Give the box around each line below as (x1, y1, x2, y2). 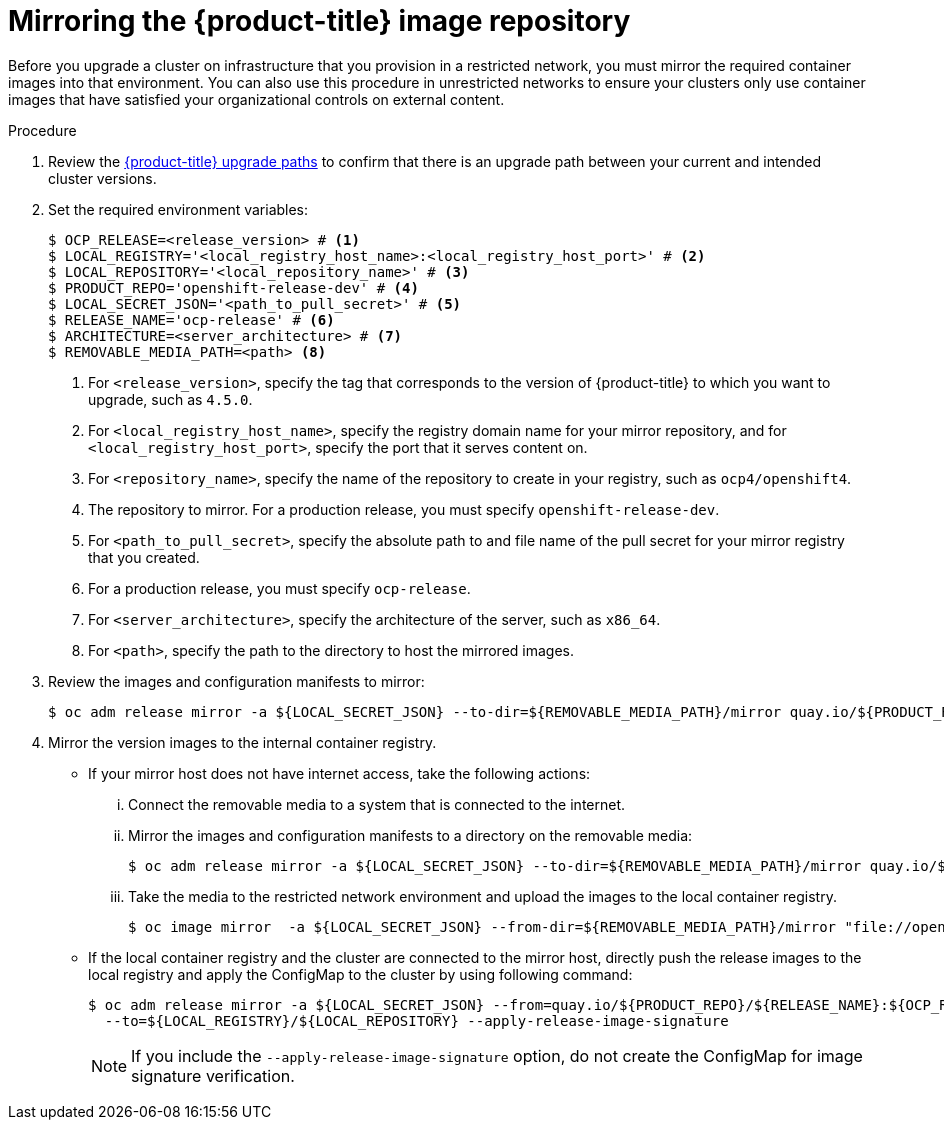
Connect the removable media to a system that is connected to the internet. (128, 795, 626, 813)
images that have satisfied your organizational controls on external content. (8, 90, 505, 108)
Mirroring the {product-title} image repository (8, 4, 631, 38)
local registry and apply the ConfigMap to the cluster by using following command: (88, 965, 633, 983)
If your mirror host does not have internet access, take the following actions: (88, 764, 591, 782)
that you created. (88, 548, 200, 566)
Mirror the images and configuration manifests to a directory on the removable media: (128, 826, 693, 844)
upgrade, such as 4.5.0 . (88, 390, 253, 408)
